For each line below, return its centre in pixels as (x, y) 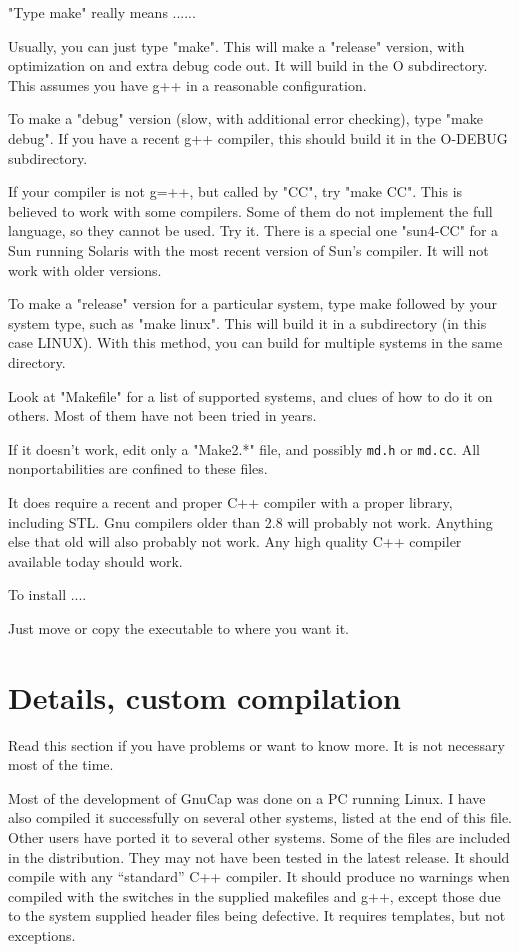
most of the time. (61, 764)
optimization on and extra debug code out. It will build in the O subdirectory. (248, 65)
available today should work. (95, 560)
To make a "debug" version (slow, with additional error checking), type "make (245, 118)
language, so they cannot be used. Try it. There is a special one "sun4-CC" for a (253, 230)
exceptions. (42, 934)
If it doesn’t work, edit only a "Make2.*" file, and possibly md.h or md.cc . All (244, 448)
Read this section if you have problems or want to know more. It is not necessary (256, 744)
